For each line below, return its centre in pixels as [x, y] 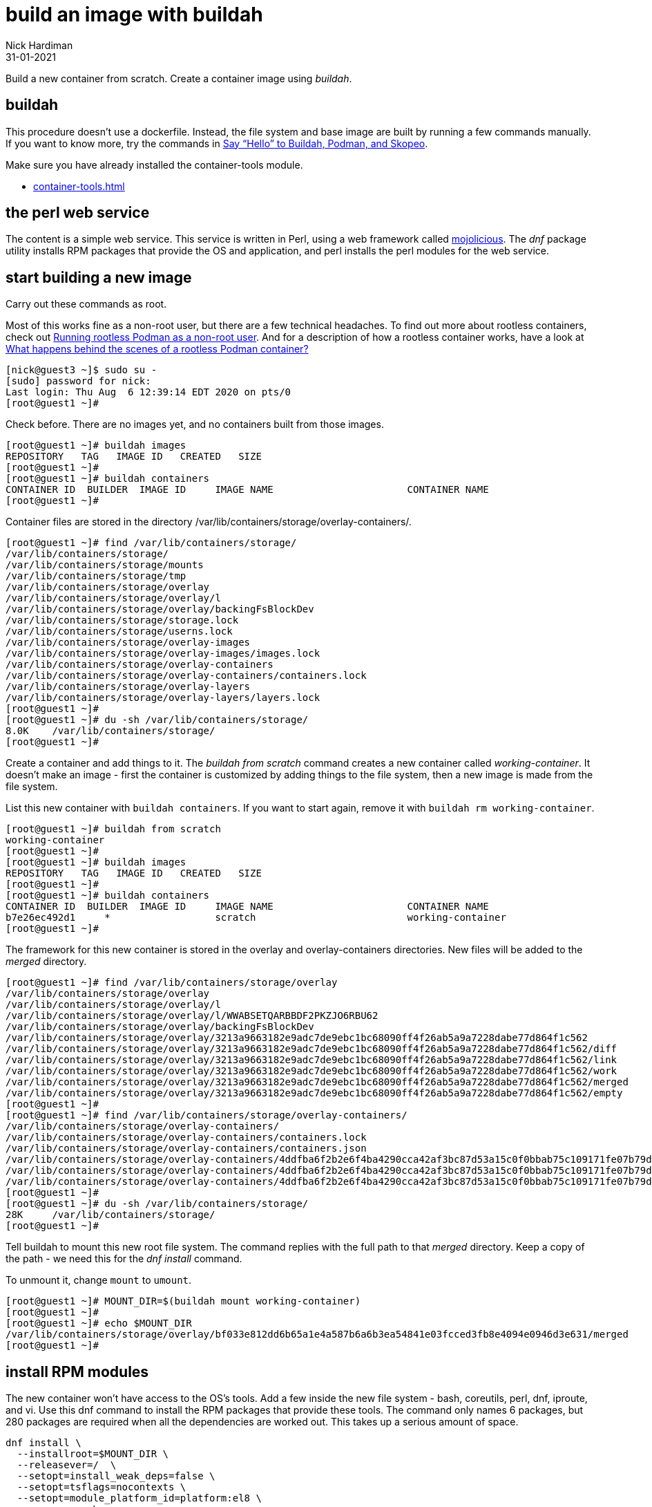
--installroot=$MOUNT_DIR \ [93, 1454]
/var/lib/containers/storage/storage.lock [122, 620]
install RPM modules [77, 1372]
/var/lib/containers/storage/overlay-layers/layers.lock [163, 698]
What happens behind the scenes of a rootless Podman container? [157, 349]
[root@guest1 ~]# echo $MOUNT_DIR [99, 1323]
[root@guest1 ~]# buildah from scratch [113, 829]
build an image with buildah [134, 15]
